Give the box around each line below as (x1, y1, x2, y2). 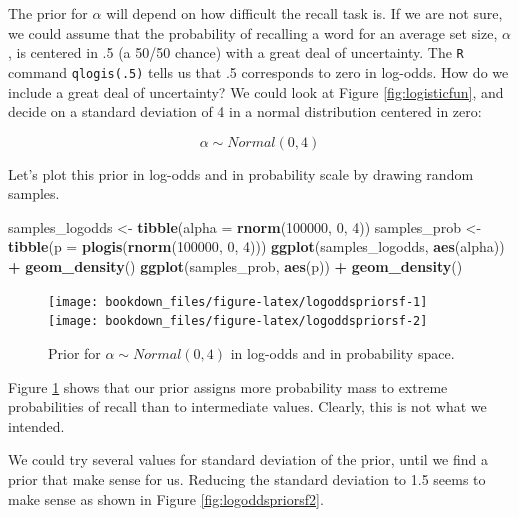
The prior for (8, 3, 88, 23)
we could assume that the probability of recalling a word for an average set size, (8, 22, 498, 43)
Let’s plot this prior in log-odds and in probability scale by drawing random (8, 163, 474, 184)
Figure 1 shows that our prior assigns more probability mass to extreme (8, 376, 448, 397)
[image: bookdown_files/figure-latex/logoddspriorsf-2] (48, 314, 428, 329)
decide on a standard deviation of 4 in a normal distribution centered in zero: (8, 101, 482, 122)
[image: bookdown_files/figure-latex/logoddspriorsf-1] (48, 294, 428, 309)
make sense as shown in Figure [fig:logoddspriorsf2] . (8, 488, 324, 509)
